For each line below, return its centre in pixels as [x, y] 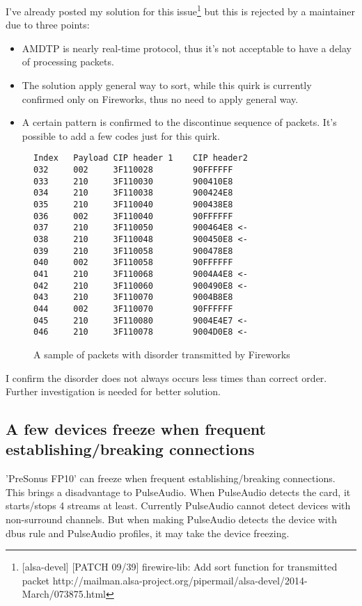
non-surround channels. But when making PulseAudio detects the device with [172, 519]
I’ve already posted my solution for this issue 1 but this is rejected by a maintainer [180, 10]
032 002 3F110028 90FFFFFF [133, 170]
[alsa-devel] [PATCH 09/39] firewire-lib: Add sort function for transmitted [180, 567]
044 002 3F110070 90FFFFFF [133, 309]
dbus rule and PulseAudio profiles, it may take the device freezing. [148, 533]
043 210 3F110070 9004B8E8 [133, 297]
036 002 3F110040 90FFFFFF [133, 216]
